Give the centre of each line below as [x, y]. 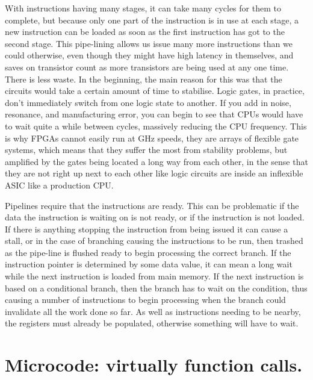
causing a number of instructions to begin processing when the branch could [145, 300]
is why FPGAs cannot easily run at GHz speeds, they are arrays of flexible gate [152, 138]
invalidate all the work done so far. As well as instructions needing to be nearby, [153, 311]
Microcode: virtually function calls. [154, 365]
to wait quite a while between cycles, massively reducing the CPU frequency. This [156, 126]
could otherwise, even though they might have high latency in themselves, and [149, 55]
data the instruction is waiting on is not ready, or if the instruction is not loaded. [155, 217]
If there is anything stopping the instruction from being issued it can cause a [147, 229]
